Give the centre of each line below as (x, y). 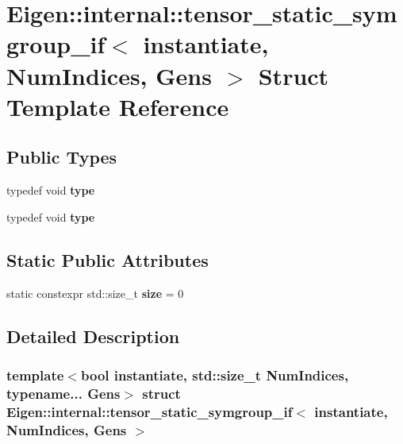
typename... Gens (63, 393)
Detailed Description (93, 336)
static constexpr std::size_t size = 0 (95, 293)
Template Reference (118, 106)
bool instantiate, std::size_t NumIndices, (215, 375)
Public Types (62, 157)
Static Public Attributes (107, 259)
